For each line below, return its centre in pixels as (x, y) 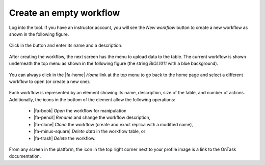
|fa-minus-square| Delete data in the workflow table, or (90, 131)
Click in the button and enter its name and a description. (66, 45)
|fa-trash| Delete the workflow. (65, 138)
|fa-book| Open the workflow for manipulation (80, 111)
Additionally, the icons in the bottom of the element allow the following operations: (92, 99)
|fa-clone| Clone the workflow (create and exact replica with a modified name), (113, 124)
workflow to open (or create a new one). (50, 82)
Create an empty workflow (65, 13)
